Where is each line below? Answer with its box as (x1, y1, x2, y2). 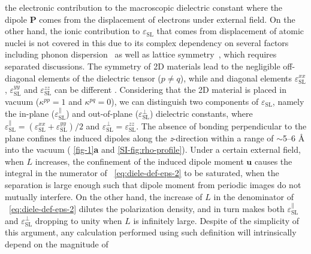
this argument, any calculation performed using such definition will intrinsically (5, 226, 297, 238)
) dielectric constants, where (149, 107, 253, 120)
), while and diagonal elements (180, 71, 292, 84)
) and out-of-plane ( (66, 107, 139, 120)
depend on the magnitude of (5, 237, 108, 250)
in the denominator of (213, 190, 294, 202)
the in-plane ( (5, 107, 55, 120)
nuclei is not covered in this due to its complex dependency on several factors (5, 36, 289, 49)
